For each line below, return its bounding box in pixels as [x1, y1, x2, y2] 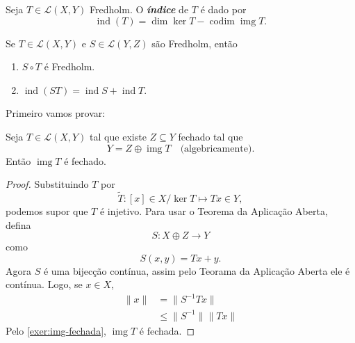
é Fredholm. [44, 59, 95, 74]
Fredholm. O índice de [90, 2, 189, 16]
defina [6, 217, 31, 232]
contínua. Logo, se [6, 277, 83, 292]
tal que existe [90, 129, 147, 143]
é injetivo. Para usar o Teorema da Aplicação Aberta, [99, 203, 328, 218]
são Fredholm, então [151, 35, 238, 50]
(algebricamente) [180, 143, 252, 154]
